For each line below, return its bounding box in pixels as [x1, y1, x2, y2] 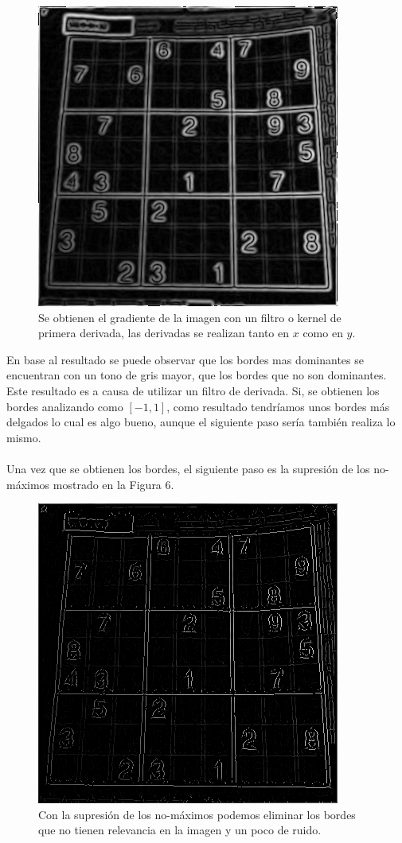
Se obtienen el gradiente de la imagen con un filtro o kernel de [38, 309, 342, 325]
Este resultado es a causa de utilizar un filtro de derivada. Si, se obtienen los [6, 382, 380, 398]
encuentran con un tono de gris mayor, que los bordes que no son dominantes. [6, 367, 387, 383]
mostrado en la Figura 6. [53, 476, 174, 492]
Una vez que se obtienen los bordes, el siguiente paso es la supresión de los [6, 460, 370, 476]
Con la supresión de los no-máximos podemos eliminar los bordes [38, 806, 356, 822]
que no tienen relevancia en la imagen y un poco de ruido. [38, 822, 322, 838]
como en [302, 324, 343, 341]
